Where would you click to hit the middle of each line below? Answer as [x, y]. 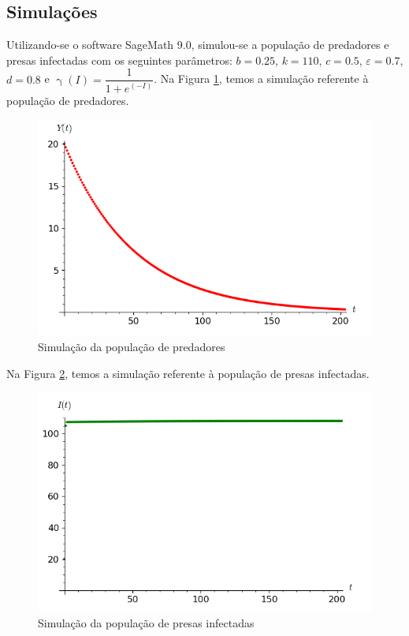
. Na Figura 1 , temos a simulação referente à [261, 79]
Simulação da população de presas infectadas [146, 623]
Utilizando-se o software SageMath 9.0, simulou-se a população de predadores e [198, 45]
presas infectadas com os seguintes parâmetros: [119, 60]
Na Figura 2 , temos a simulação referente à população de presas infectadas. [188, 373]
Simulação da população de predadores [132, 346]
